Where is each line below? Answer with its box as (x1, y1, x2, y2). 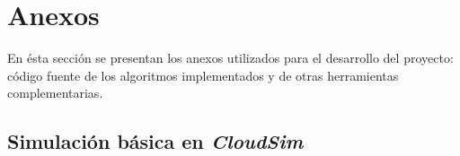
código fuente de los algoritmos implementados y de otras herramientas (7, 65, 399, 84)
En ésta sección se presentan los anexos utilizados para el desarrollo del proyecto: (7, 48, 454, 67)
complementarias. (7, 83, 103, 102)
